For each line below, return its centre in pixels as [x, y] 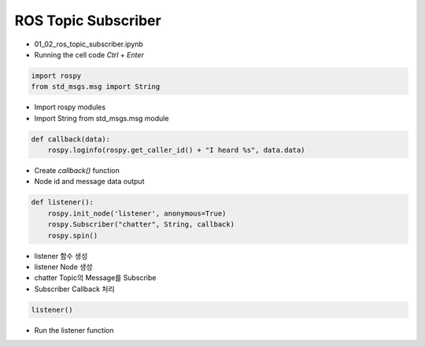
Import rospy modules [70, 107]
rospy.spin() [73, 235]
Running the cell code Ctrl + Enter [89, 54]
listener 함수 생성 [61, 256]
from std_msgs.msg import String [96, 87]
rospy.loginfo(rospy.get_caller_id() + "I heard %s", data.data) [176, 150]
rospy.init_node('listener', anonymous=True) [137, 213]
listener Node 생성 [63, 267]
